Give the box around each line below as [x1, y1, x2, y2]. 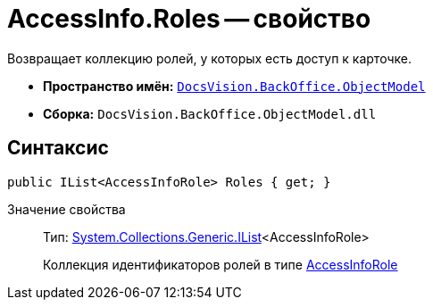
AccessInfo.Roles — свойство [7, 4, 371, 34]
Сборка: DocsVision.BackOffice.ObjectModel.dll [43, 105, 377, 121]
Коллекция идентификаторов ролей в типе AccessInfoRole [43, 256, 398, 272]
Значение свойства [7, 201, 126, 217]
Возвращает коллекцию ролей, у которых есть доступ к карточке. [7, 50, 412, 66]
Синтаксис [7, 137, 109, 160]
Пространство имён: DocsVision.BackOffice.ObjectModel [43, 78, 426, 94]
